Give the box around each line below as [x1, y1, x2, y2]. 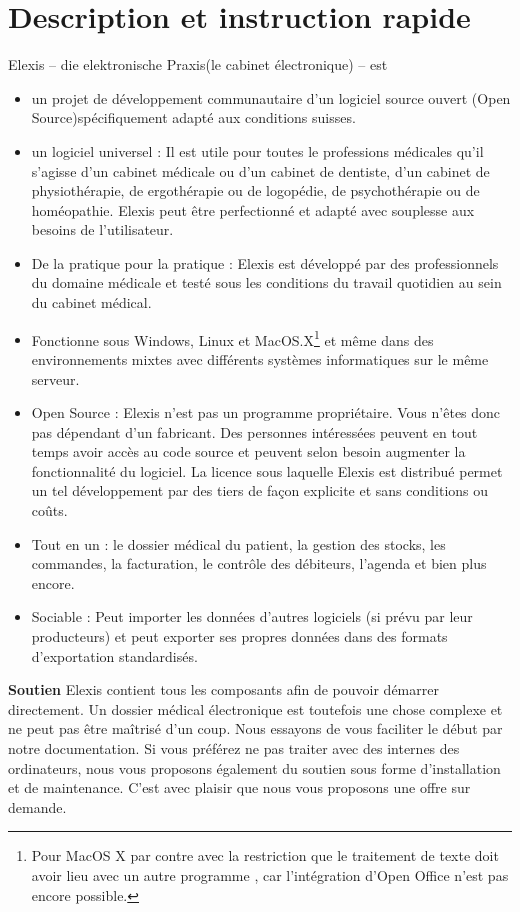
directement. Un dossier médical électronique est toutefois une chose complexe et [8, 698, 503, 719]
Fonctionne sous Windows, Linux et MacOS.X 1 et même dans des [31, 326, 434, 350]
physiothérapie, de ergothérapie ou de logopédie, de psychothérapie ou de [31, 180, 480, 201]
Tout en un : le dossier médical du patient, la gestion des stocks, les [31, 533, 446, 554]
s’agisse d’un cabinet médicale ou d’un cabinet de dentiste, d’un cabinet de [31, 160, 490, 181]
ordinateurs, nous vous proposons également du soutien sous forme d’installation [8, 757, 501, 778]
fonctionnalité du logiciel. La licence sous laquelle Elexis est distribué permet [31, 460, 503, 481]
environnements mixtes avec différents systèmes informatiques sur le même [31, 348, 489, 369]
